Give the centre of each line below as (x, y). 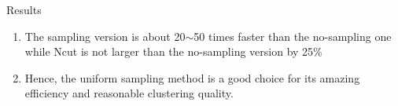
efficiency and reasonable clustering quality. (129, 93)
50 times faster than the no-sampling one (293, 36)
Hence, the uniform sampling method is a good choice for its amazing (192, 77)
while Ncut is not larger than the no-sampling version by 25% (173, 51)
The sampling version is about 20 (105, 36)
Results (24, 9)
